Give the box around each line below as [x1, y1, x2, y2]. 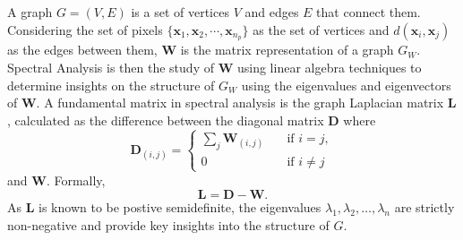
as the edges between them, [7, 40, 158, 59]
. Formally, [46, 170, 106, 189]
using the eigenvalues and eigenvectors [241, 75, 451, 94]
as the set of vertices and [253, 20, 390, 39]
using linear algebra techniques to [236, 58, 422, 77]
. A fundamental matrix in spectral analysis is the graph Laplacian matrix [36, 93, 444, 112]
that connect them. [316, 3, 421, 21]
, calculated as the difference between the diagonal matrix [7, 110, 324, 129]
